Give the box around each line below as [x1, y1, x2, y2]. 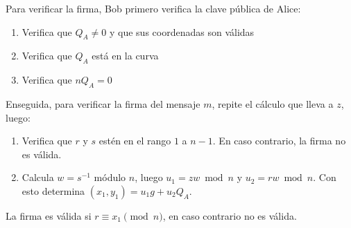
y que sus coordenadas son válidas [109, 24, 255, 39]
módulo [94, 170, 126, 184]
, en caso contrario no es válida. [162, 208, 297, 222]
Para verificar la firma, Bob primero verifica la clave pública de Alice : [6, 1, 301, 15]
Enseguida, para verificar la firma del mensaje [6, 96, 200, 111]
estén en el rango [99, 133, 171, 148]
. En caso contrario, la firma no [212, 133, 346, 148]
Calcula [22, 170, 54, 184]
